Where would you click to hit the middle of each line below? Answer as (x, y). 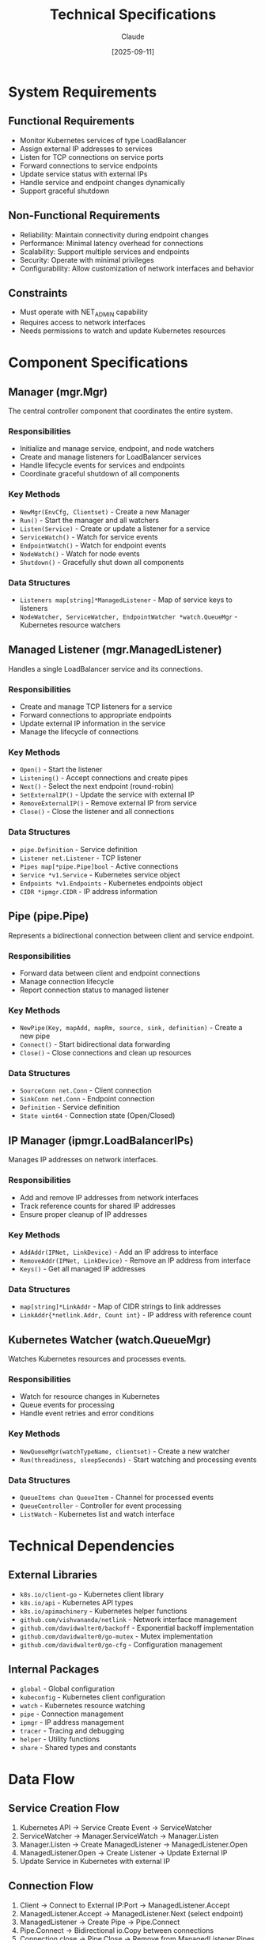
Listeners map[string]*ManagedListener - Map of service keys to (126, 600)
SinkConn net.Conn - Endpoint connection (87, 1099)
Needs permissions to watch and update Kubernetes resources (123, 331)
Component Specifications (98, 363)
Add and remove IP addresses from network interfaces (109, 1197)
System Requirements (82, 92)
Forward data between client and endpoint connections (110, 973)
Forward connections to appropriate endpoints (95, 715)
